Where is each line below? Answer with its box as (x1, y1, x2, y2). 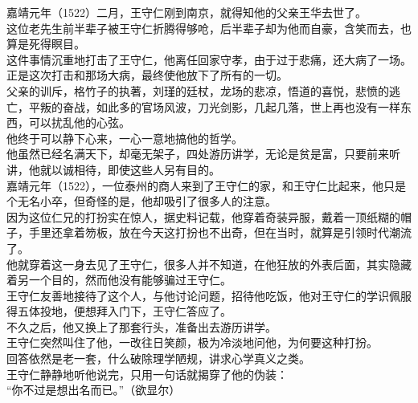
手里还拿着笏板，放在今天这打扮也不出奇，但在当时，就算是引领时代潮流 (28, 224, 412, 241)
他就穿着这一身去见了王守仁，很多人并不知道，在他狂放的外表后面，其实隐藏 (6, 255, 412, 272)
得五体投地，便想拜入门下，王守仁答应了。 (6, 303, 232, 320)
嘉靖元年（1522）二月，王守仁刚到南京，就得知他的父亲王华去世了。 (6, 4, 367, 20)
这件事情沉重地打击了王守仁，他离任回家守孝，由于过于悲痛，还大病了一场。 (6, 51, 412, 67)
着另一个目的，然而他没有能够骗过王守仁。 (6, 271, 232, 288)
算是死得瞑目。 (6, 35, 85, 52)
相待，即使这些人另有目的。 (73, 161, 220, 177)
